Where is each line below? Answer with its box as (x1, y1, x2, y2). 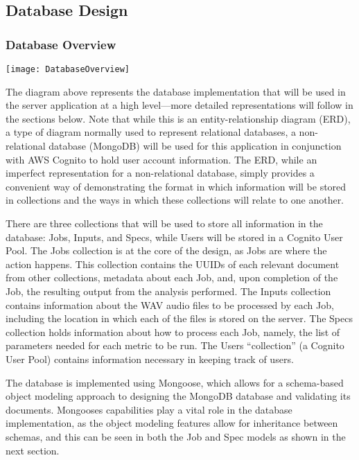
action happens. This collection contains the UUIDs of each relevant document (6, 256, 340, 271)
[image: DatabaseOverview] (6, 64, 130, 74)
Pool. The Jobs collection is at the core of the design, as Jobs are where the (6, 243, 327, 258)
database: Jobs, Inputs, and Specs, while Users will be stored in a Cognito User (6, 229, 343, 244)
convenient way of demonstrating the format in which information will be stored (6, 179, 347, 193)
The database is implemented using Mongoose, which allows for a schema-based (6, 375, 344, 389)
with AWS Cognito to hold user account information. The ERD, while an (6, 152, 317, 166)
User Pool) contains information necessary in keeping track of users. (6, 351, 294, 366)
